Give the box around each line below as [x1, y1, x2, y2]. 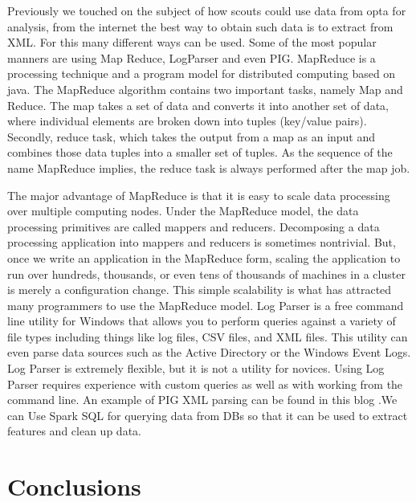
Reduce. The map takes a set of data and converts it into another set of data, [7, 96, 389, 113]
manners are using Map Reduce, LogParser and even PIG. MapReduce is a [7, 49, 376, 66]
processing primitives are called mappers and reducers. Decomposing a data [7, 218, 380, 235]
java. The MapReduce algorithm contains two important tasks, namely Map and [7, 80, 403, 97]
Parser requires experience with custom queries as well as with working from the [7, 375, 403, 392]
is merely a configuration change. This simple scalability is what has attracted [7, 281, 392, 298]
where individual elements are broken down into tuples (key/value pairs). [7, 112, 367, 129]
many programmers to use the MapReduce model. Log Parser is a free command [7, 296, 404, 313]
